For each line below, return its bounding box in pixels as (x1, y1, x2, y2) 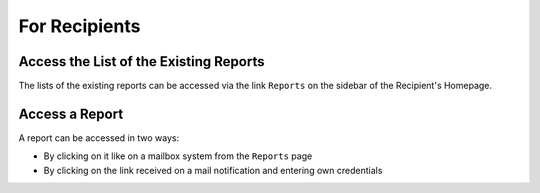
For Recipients (18, 15, 141, 37)
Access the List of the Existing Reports (18, 53, 265, 70)
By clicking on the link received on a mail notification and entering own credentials (43, 164, 383, 176)
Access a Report (18, 105, 124, 122)
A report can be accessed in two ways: (18, 131, 180, 144)
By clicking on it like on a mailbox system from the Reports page (43, 150, 313, 162)
